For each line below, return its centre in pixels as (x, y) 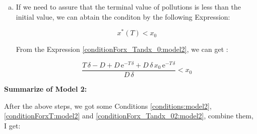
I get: (12, 125)
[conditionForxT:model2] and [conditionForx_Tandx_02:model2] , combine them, (129, 116)
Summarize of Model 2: (46, 89)
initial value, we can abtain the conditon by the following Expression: (123, 16)
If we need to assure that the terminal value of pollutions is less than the (128, 7)
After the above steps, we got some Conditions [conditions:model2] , (108, 106)
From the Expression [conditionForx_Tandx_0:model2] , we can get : (122, 49)
